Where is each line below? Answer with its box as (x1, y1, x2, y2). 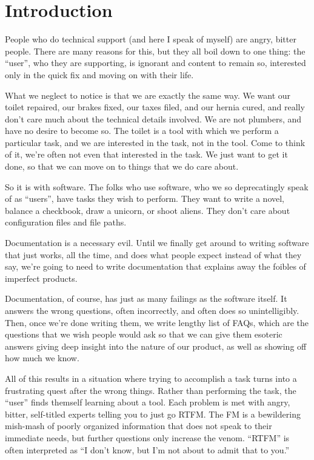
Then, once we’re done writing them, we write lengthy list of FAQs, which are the (5, 316, 309, 328)
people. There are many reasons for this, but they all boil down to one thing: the (5, 44, 306, 57)
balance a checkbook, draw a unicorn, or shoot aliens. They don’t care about (5, 204, 290, 216)
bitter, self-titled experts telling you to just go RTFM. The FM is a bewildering (5, 407, 301, 420)
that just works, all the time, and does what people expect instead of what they (5, 248, 302, 261)
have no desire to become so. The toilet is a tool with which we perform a (5, 124, 279, 137)
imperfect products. (5, 272, 78, 284)
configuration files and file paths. (5, 216, 127, 228)
